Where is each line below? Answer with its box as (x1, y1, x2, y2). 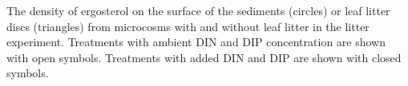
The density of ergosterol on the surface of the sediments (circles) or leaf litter (6, 2, 390, 18)
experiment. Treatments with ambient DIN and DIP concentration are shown (6, 33, 386, 50)
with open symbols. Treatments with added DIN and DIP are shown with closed (6, 49, 402, 65)
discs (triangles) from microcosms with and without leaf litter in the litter (6, 18, 370, 34)
